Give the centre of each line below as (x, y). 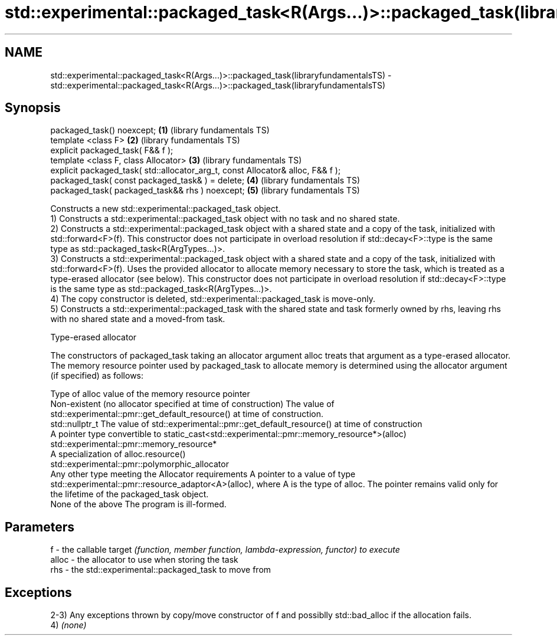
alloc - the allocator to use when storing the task (144, 560)
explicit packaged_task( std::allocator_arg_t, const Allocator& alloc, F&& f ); (196, 170)
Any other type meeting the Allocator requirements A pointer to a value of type (203, 474)
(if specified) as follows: (97, 376)
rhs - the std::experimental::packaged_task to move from (161, 570)
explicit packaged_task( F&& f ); (112, 150)
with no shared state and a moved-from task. (138, 319)
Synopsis (33, 108)
